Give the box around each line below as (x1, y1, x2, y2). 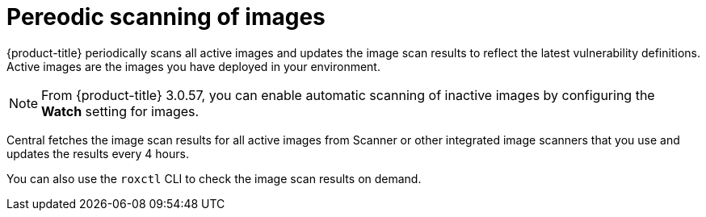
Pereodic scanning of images (6, 3, 326, 31)
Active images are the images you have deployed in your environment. (6, 59, 380, 73)
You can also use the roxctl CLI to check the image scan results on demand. (6, 171, 422, 186)
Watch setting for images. (41, 102, 200, 119)
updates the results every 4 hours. (6, 146, 189, 161)
